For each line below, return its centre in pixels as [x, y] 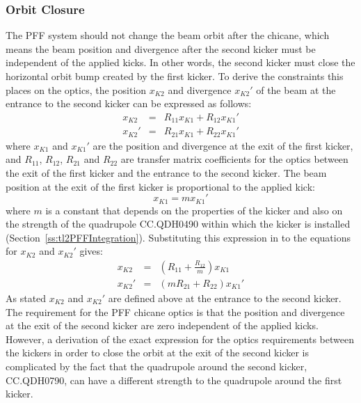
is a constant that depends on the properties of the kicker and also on [194, 210]
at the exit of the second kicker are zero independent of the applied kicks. [162, 325]
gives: [91, 251]
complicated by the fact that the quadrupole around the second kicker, [157, 366]
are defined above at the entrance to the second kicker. [225, 298]
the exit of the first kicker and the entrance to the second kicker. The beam [166, 172]
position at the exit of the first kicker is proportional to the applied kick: [160, 186]
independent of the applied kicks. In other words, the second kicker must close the [180, 62]
